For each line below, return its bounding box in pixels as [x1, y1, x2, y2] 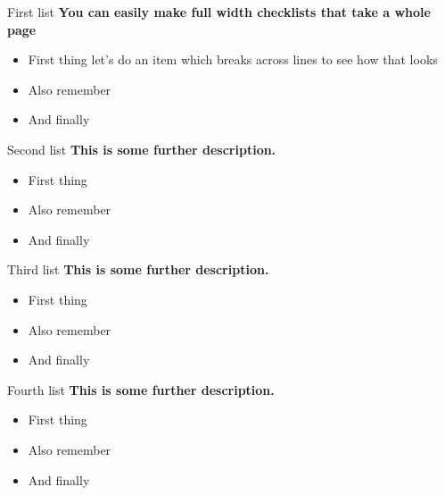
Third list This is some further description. [7, 260, 269, 279]
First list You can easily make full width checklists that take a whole [7, 3, 431, 21]
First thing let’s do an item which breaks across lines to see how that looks [28, 50, 438, 69]
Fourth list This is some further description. [7, 380, 275, 399]
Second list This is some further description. [7, 139, 276, 158]
